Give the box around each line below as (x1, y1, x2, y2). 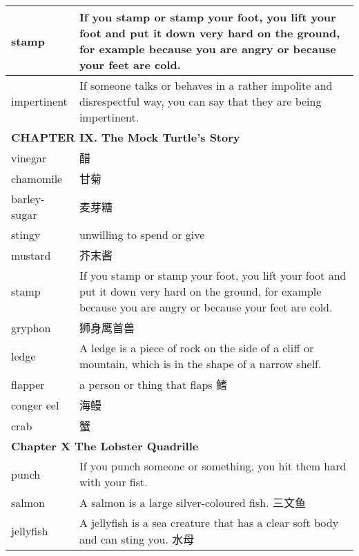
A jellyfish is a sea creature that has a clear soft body (79, 515, 339, 530)
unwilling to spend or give (79, 227, 205, 242)
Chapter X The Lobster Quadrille (11, 438, 199, 454)
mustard (11, 247, 51, 263)
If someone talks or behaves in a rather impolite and (79, 77, 333, 93)
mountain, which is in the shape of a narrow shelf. (79, 356, 322, 372)
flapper (11, 376, 45, 392)
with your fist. (79, 474, 148, 490)
